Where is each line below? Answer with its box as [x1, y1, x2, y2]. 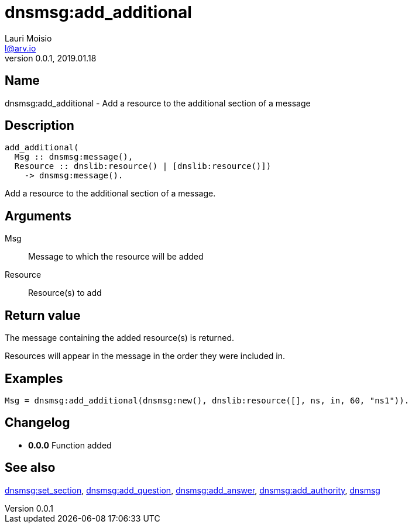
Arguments [5, 208, 72, 223]
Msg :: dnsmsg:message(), [14, 152, 133, 162]
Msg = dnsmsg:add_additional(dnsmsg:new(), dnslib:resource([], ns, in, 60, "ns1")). [5, 395, 410, 405]
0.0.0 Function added [28, 440, 112, 450]
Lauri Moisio [5, 33, 52, 43]
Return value [5, 308, 81, 323]
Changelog [5, 415, 70, 430]
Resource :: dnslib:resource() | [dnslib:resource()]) [14, 161, 272, 171]
